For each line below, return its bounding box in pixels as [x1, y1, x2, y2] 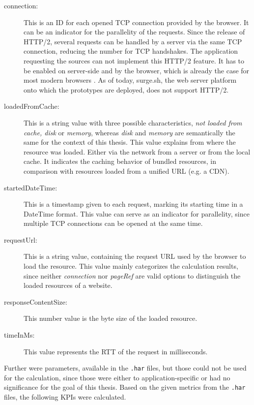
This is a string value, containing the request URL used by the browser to [24, 251, 246, 261]
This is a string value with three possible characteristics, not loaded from [24, 117, 242, 127]
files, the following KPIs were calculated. [4, 392, 126, 402]
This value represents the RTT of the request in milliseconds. [24, 346, 208, 356]
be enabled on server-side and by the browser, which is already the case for [24, 65, 250, 75]
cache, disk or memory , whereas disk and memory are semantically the [24, 127, 235, 137]
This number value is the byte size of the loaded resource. [24, 313, 198, 323]
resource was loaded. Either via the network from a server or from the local [24, 146, 251, 156]
